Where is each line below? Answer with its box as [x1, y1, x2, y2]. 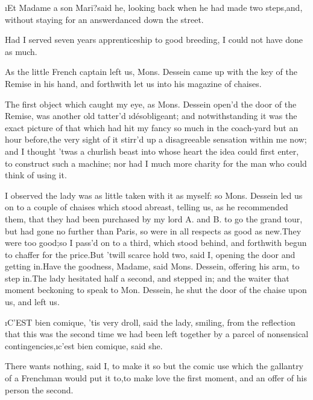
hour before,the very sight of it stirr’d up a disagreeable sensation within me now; [5, 133, 307, 146]
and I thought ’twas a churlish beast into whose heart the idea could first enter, [5, 144, 299, 157]
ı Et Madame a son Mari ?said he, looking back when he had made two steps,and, [5, 1, 303, 13]
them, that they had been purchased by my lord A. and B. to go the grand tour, [5, 212, 303, 225]
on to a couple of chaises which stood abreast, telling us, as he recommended [5, 201, 288, 213]
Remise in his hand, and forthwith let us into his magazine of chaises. [5, 77, 262, 89]
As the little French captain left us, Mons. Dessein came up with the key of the [5, 65, 297, 78]
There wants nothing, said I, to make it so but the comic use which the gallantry [5, 360, 304, 372]
